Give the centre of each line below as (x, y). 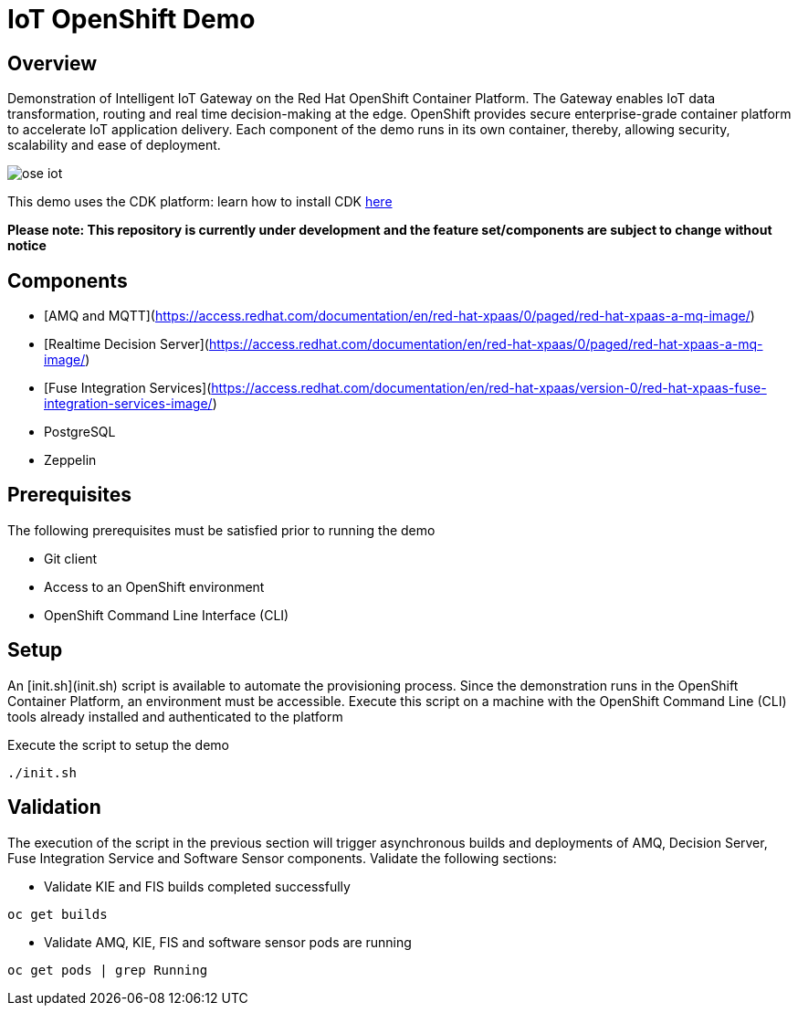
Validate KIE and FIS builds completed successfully (197, 886)
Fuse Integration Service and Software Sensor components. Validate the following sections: (282, 858)
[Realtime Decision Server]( (126, 344)
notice (27, 246)
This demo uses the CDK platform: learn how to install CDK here (200, 202)
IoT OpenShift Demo (131, 19)
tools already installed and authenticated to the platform (175, 716)
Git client (71, 558)
